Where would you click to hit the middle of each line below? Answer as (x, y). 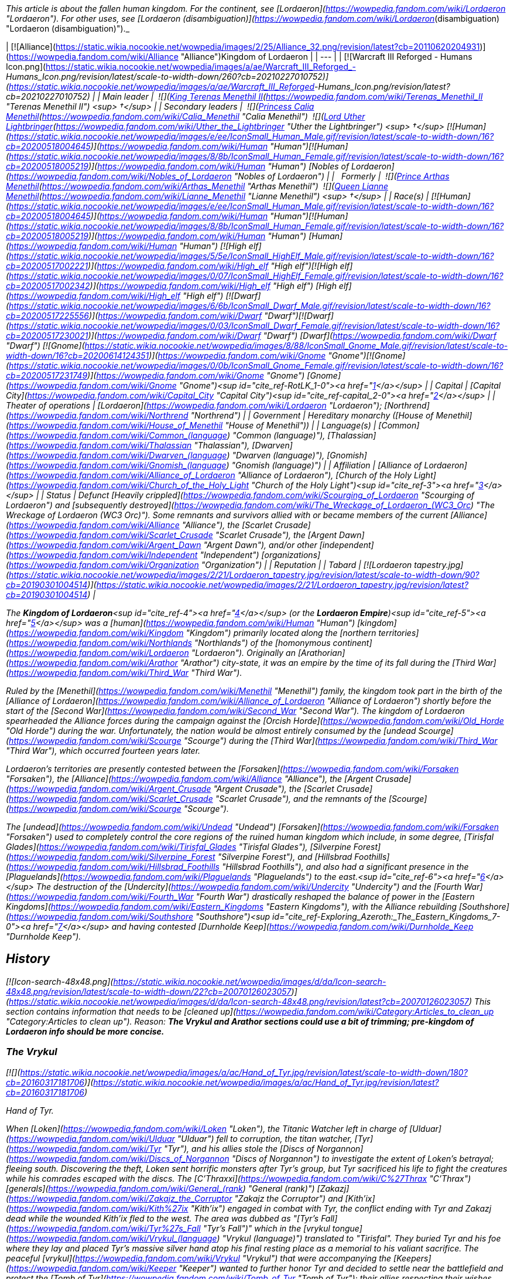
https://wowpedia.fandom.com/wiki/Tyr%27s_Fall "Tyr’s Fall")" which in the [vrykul (169, 1228)
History (28, 959)
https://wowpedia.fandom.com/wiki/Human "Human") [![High (128, 246)
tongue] (347, 1228)
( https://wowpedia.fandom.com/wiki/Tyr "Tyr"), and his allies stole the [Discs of (160, 1148)
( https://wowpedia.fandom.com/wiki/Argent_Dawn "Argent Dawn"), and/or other (162, 545)
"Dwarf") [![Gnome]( (45, 346)
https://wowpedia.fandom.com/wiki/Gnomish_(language (118, 465)
